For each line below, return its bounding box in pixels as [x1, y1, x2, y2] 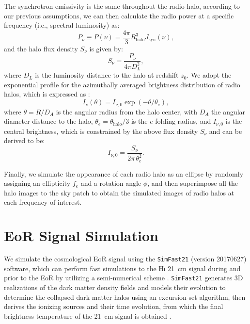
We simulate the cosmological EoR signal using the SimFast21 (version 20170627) [4, 254, 247, 264]
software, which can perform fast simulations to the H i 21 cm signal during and [4, 263, 241, 273]
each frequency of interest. [4, 197, 82, 207]
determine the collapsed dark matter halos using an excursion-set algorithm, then [4, 292, 246, 302]
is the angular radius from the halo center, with [56, 106, 197, 116]
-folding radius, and [153, 116, 211, 126]
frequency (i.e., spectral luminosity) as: [4, 20, 120, 30]
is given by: [89, 43, 123, 53]
